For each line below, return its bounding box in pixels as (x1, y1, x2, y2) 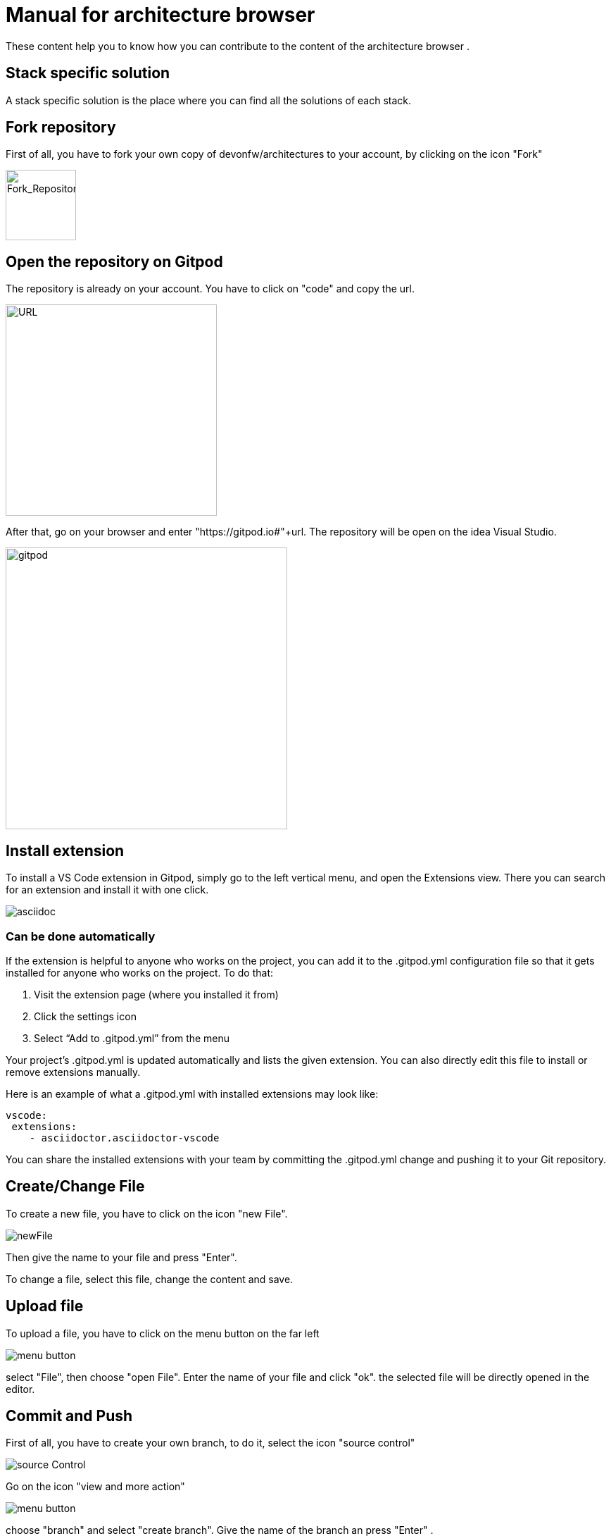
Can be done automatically (6, 929, 156, 943)
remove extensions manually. (6, 1065, 141, 1078)
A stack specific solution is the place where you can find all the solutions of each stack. (6, 94, 412, 106)
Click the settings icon (34, 1010, 137, 1022)
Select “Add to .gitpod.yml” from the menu (34, 1032, 230, 1044)
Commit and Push (6, 1406, 133, 1425)
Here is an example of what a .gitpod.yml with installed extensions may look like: (6, 1087, 379, 1100)
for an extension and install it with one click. (6, 884, 209, 896)
